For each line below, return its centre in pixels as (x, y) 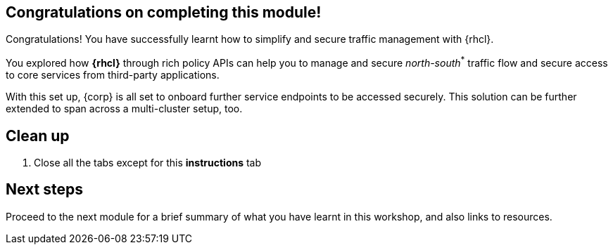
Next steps (44, 190)
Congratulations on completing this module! (164, 12)
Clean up (38, 136)
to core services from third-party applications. (113, 75)
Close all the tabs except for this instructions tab (148, 162)
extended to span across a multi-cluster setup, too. (124, 109)
